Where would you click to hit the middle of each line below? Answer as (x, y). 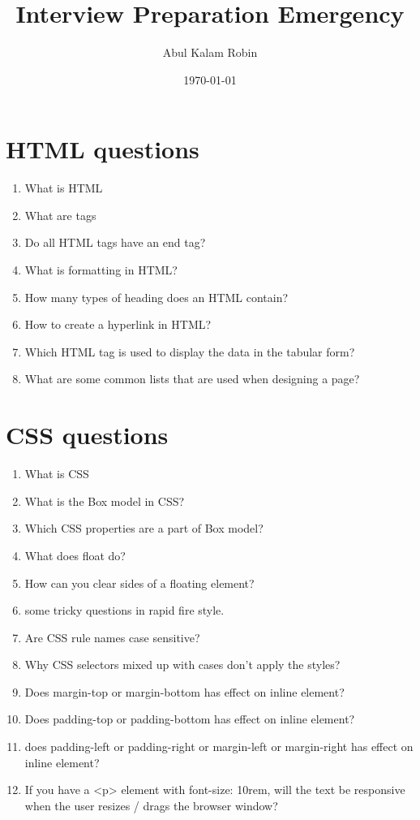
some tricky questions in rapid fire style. (124, 610)
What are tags (60, 215)
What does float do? (75, 555)
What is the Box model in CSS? (105, 501)
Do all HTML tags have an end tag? (115, 242)
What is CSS (57, 474)
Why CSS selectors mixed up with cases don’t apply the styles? (182, 665)
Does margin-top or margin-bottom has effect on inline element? (184, 691)
